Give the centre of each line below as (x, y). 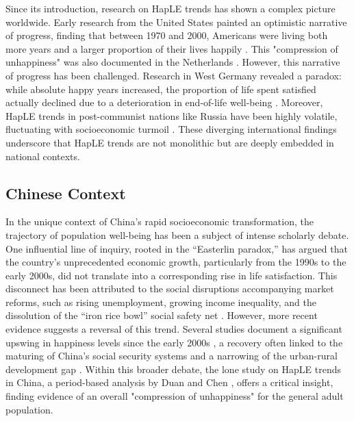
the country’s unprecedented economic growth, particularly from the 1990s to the (176, 262)
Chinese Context (66, 193)
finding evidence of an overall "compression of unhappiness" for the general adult (175, 396)
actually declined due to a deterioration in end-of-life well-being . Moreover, (164, 102)
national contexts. (43, 156)
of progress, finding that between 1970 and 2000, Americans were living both (167, 35)
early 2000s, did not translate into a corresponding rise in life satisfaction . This (172, 275)
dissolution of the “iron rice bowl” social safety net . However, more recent (162, 315)
